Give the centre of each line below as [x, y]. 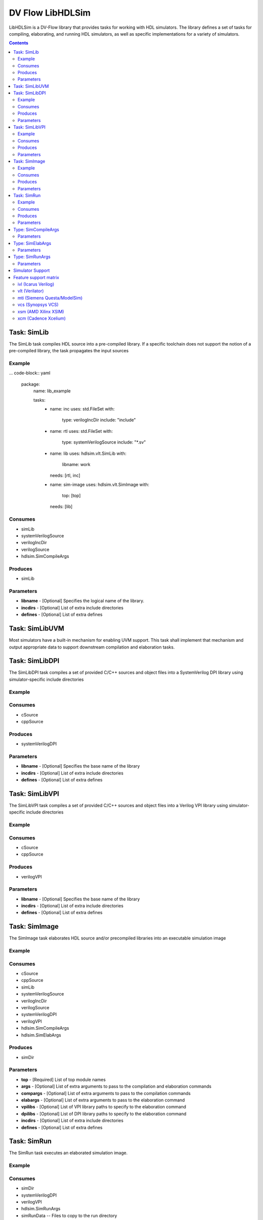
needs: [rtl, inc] [65, 475]
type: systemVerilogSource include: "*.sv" [104, 442]
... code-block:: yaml [30, 373]
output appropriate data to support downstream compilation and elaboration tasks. [92, 647]
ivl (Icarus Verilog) [36, 284]
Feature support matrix [36, 277]
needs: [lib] [61, 507]
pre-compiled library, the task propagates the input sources [69, 351]
